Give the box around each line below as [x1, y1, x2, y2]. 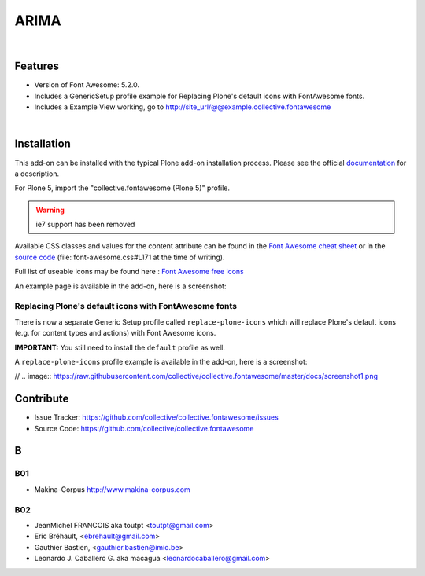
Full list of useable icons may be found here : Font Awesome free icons [14, 267, 244, 277]
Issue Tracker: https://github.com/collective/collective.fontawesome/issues [34, 413, 279, 422]
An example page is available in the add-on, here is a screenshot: [14, 281, 227, 291]
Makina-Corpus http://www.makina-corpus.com [34, 484, 190, 494]
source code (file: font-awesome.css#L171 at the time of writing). [14, 252, 225, 262]
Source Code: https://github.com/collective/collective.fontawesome [34, 424, 254, 433]
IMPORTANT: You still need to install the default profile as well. [14, 343, 226, 352]
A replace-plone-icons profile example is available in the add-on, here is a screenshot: [14, 357, 308, 366]
